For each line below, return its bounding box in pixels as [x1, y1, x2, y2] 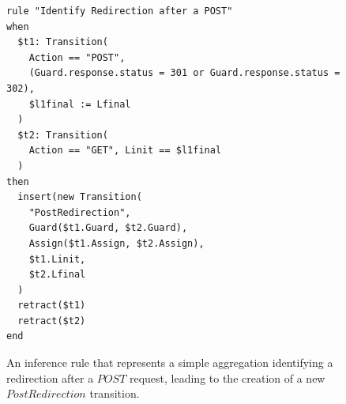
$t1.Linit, [28, 253, 86, 265]
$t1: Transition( [17, 36, 108, 48]
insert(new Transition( [17, 191, 142, 203]
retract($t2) [17, 315, 86, 327]
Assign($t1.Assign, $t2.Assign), [28, 237, 205, 249]
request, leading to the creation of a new [129, 369, 325, 386]
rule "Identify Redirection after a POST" [6, 6, 233, 17]
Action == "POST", [28, 51, 126, 63]
